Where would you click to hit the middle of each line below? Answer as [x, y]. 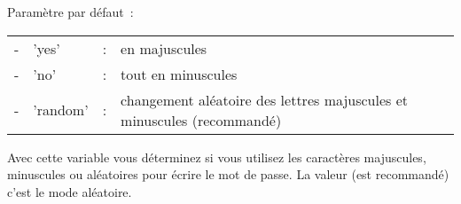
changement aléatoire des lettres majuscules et [265, 99]
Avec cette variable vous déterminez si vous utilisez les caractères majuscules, [217, 157]
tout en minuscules [179, 74]
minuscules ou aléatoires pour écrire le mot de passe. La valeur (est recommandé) [228, 174]
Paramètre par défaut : [70, 12]
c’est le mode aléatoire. [70, 191]
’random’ [61, 110]
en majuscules [164, 48]
